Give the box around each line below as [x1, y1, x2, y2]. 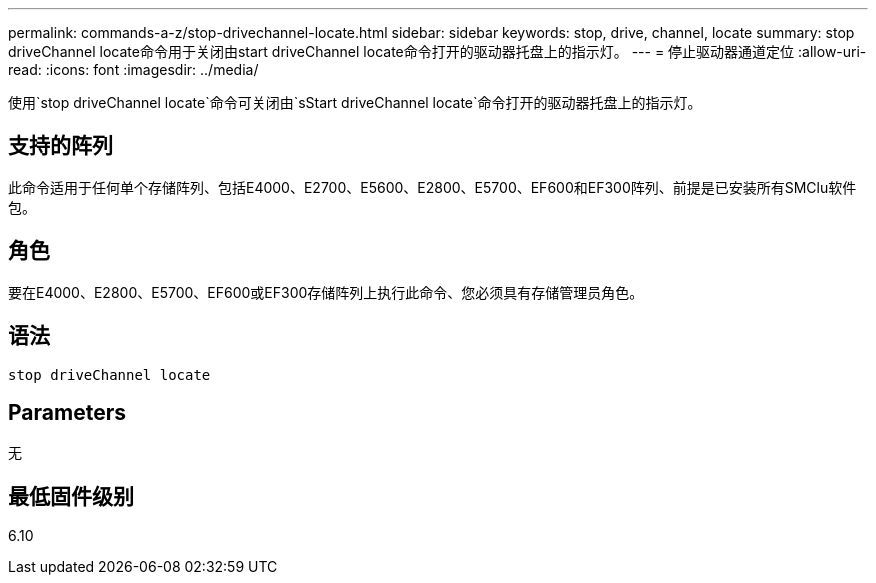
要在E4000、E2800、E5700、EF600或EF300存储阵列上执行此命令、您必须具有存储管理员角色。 [8, 283, 644, 301]
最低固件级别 [8, 483, 134, 509]
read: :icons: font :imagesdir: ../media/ [8, 61, 259, 78]
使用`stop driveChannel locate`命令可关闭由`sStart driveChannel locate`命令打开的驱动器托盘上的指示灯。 [8, 94, 702, 111]
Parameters [8, 399, 126, 425]
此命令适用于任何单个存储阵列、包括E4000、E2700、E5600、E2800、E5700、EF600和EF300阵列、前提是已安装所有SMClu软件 [8, 178, 857, 196]
